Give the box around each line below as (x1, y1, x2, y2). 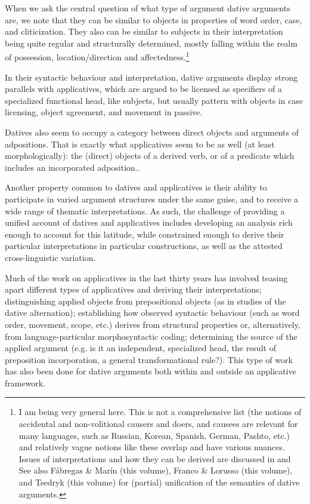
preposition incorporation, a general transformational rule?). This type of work (5, 353, 293, 365)
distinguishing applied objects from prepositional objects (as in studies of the (5, 294, 286, 307)
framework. (5, 376, 46, 389)
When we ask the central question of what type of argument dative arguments (5, 2, 290, 14)
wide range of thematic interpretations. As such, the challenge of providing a (5, 204, 285, 217)
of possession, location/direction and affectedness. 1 (5, 49, 190, 63)
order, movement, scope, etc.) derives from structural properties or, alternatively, (5, 318, 300, 330)
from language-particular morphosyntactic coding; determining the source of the (5, 330, 297, 342)
